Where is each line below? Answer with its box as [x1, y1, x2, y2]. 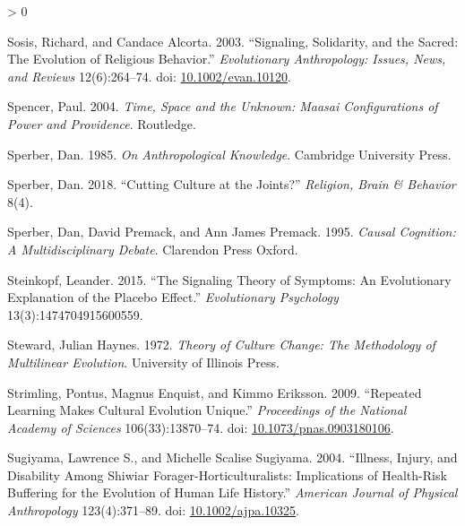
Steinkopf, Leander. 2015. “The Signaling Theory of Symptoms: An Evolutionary [7, 270, 452, 289]
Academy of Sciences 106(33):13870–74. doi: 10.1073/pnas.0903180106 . [7, 418, 394, 436]
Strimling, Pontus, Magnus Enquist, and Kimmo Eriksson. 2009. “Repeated [7, 383, 422, 401]
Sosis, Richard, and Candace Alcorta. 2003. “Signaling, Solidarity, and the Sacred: [7, 31, 459, 50]
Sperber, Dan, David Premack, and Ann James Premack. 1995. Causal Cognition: [7, 222, 456, 241]
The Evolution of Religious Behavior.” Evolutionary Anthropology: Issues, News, [7, 49, 446, 68]
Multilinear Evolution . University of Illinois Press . [7, 352, 280, 371]
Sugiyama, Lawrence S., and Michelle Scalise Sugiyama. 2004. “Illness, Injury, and [7, 448, 458, 467]
